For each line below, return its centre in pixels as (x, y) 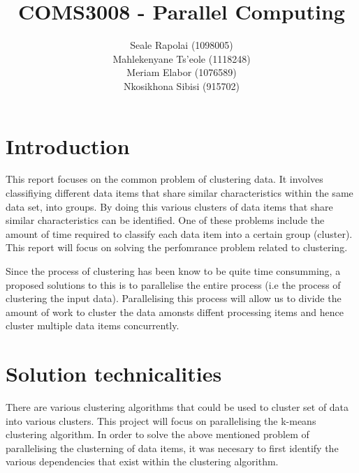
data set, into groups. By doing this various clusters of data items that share (169, 206)
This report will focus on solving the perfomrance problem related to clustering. (177, 247)
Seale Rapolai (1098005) (182, 45)
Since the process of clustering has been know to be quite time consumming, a (173, 271)
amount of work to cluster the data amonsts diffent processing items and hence (175, 311)
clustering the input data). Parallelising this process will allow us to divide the (174, 298)
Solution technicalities (114, 374)
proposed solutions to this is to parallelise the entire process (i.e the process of (173, 284)
